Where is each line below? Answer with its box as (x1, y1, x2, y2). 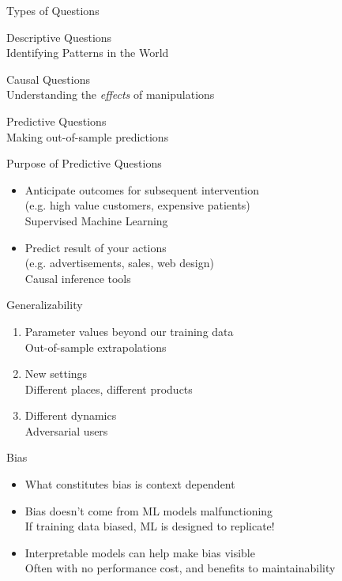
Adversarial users (24, 422, 108, 439)
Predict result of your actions (24, 239, 167, 255)
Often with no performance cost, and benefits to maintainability (24, 560, 336, 576)
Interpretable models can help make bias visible (24, 544, 255, 560)
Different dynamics (24, 407, 117, 424)
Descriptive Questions (6, 28, 112, 45)
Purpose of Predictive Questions (6, 155, 162, 172)
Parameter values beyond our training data (24, 323, 234, 339)
